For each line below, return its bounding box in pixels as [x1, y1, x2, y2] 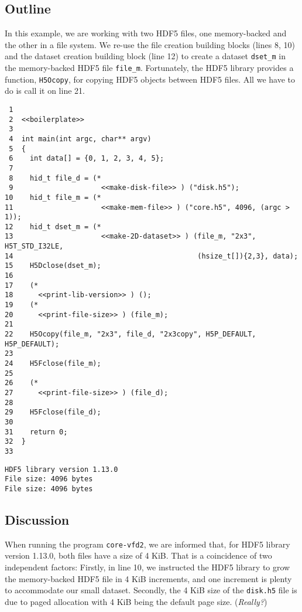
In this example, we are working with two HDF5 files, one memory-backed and [5, 27, 287, 39]
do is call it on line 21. [5, 84, 85, 97]
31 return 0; [5, 427, 68, 436]
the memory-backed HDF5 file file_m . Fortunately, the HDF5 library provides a [5, 62, 294, 74]
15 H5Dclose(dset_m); [5, 261, 101, 270]
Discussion [5, 510, 70, 528]
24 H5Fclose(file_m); [5, 359, 101, 368]
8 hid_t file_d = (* [9, 174, 101, 182]
